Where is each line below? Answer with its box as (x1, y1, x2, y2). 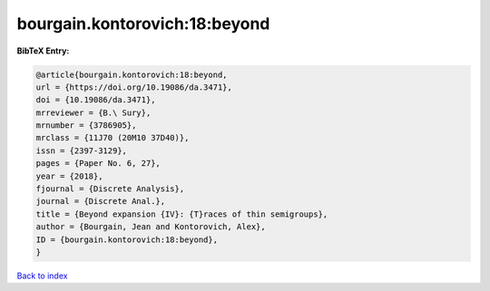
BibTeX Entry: (16, 45, 70, 56)
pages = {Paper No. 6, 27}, (35, 159, 161, 169)
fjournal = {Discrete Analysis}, (35, 184, 185, 194)
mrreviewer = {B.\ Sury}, (35, 107, 152, 118)
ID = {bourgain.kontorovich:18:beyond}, (35, 234, 218, 245)
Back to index (16, 270, 68, 281)
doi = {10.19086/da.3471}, (35, 95, 156, 105)
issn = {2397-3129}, (35, 145, 127, 156)
